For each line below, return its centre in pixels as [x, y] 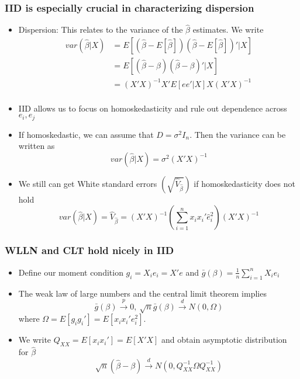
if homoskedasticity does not [244, 183]
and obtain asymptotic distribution [224, 340]
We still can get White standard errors [88, 183]
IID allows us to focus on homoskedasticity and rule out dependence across [153, 108]
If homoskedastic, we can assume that [86, 134]
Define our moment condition [71, 272]
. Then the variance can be [238, 134]
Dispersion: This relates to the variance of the [101, 29]
